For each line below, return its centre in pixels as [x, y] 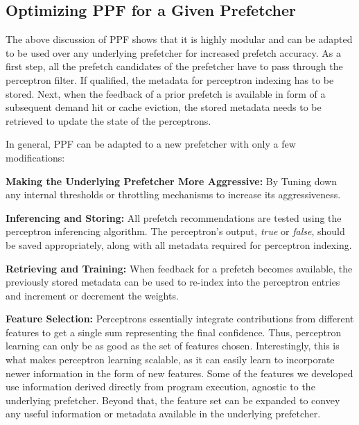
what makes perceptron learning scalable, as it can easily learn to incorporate [170, 359]
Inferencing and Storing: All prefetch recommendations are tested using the [174, 217]
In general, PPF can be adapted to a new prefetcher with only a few [151, 144]
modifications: [35, 157]
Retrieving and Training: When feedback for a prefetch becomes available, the [179, 268]
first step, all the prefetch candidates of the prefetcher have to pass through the [174, 66]
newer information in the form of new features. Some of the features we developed [179, 373]
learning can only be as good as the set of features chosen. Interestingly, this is [173, 346]
